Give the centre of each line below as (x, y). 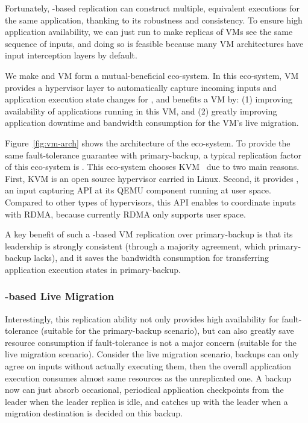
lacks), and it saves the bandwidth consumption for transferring (152, 258)
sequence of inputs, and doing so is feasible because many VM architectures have (154, 43)
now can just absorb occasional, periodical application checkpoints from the (144, 390)
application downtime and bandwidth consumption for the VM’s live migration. (152, 123)
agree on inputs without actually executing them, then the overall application (148, 366)
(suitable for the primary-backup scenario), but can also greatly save (167, 331)
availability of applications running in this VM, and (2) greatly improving (141, 111)
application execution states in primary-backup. (93, 269)
